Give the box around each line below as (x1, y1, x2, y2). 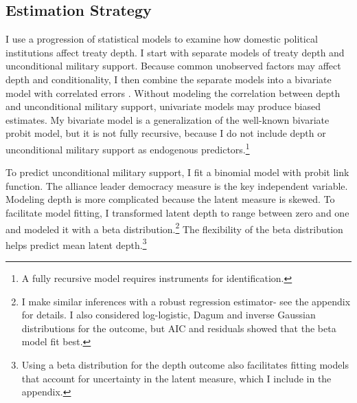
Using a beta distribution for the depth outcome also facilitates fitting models (21, 358, 349, 372)
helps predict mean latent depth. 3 (5, 235, 147, 252)
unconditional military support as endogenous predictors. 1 (5, 140, 250, 156)
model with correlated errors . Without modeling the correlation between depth (5, 85, 341, 100)
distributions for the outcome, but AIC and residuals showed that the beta (21, 320, 336, 335)
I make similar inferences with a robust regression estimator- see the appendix (21, 294, 351, 308)
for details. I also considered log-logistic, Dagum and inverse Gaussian (21, 307, 316, 322)
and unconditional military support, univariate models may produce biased (5, 99, 321, 113)
